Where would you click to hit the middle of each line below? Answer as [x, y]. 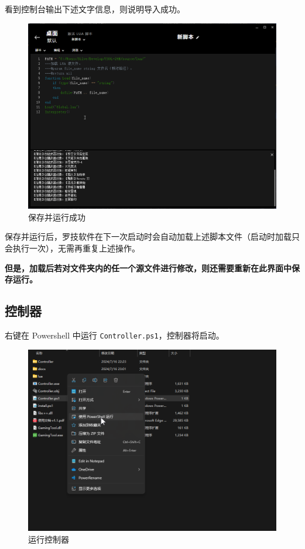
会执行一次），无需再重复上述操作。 [72, 248]
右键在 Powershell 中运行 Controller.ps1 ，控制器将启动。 [114, 335]
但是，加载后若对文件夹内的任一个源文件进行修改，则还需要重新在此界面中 [148, 267]
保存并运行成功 [57, 217]
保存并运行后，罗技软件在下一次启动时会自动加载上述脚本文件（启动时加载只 [152, 236]
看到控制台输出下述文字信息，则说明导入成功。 [95, 9]
